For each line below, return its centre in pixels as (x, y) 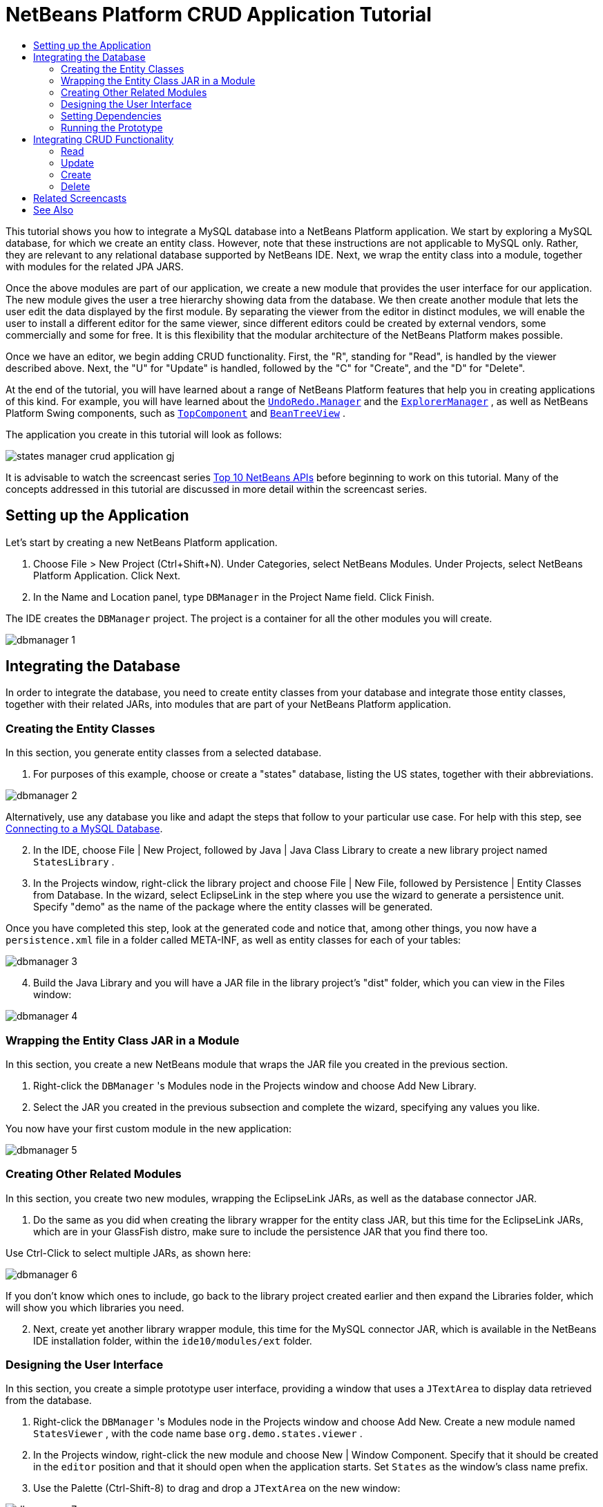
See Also (54, 209)
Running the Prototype (112, 127)
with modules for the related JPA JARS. (95, 266)
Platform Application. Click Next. (107, 575)
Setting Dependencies (111, 115)
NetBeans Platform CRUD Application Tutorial (219, 15)
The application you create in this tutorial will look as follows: (144, 434)
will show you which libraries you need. (95, 1307)
